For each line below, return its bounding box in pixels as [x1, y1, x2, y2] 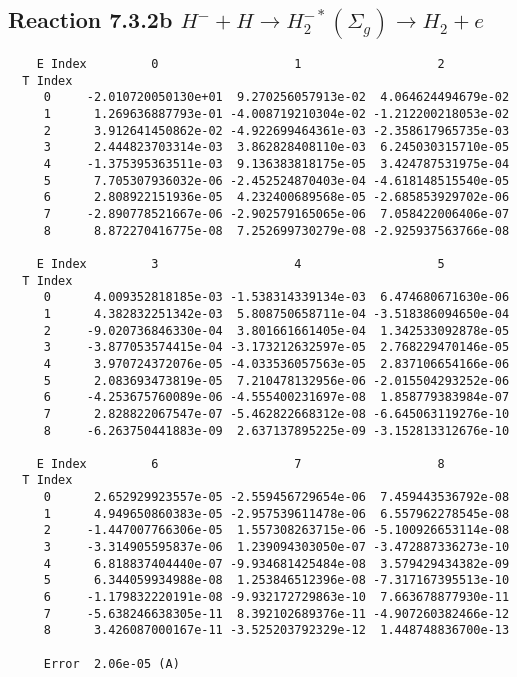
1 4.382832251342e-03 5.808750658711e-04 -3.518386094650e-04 [43, 306, 510, 321]
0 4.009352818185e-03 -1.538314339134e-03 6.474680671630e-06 [43, 290, 510, 305]
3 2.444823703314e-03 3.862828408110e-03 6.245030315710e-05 [43, 140, 510, 155]
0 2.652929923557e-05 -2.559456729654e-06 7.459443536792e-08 [43, 490, 510, 505]
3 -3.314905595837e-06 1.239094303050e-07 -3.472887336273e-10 [43, 540, 510, 555]
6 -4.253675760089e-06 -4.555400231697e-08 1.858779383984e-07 [43, 390, 510, 405]
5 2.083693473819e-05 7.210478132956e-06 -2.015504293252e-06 [43, 373, 510, 388]
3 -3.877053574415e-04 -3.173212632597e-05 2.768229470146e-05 [43, 340, 510, 355]
